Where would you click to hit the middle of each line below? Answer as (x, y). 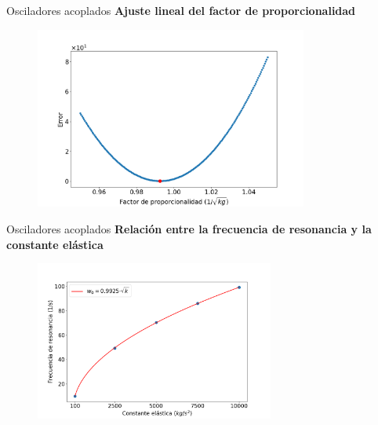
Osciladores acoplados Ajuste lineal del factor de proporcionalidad (181, 10)
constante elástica (55, 244)
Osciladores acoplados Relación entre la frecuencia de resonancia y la (189, 229)
